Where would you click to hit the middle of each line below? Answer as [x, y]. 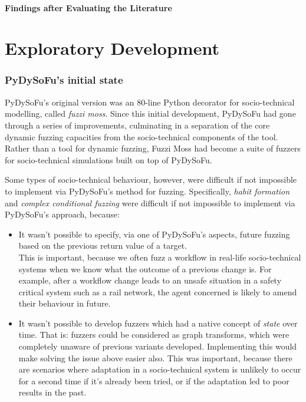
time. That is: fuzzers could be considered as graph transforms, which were [154, 335]
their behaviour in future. [65, 303]
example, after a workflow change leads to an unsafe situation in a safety [150, 280]
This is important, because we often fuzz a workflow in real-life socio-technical [160, 257]
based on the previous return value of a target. [103, 246]
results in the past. [52, 392]
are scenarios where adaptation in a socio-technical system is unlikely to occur [160, 369]
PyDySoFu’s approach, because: [62, 214]
